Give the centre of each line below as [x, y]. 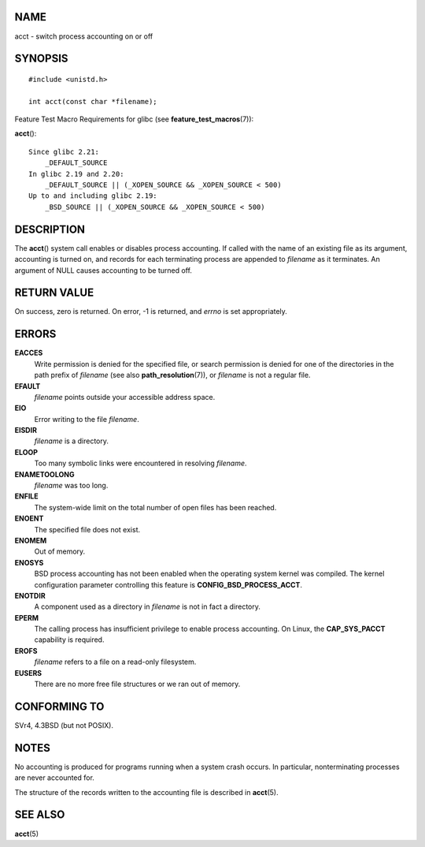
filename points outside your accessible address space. [125, 397]
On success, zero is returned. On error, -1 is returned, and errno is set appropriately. [151, 312]
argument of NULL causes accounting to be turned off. [103, 270]
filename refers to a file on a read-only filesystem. [115, 662]
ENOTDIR [30, 595]
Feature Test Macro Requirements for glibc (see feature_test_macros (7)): [134, 119]
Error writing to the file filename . [87, 419]
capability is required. [69, 640]
